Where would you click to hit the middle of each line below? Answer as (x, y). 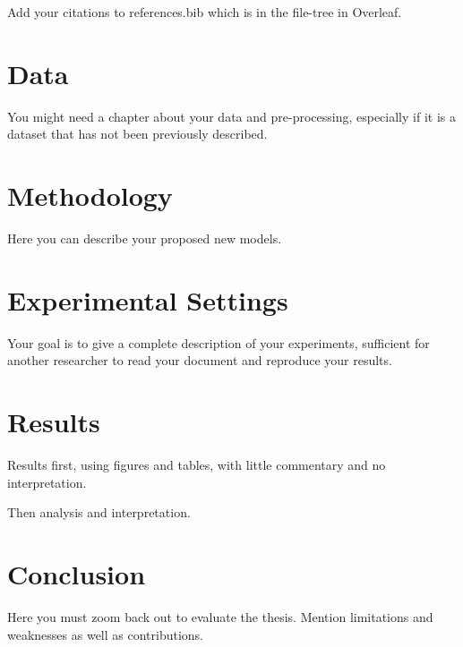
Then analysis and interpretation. (99, 512)
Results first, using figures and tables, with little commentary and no (197, 465)
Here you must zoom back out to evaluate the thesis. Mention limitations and (220, 616)
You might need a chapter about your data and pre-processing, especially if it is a (231, 116)
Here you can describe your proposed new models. (145, 238)
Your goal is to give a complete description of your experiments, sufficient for (219, 342)
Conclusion (77, 574)
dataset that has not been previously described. (137, 134)
